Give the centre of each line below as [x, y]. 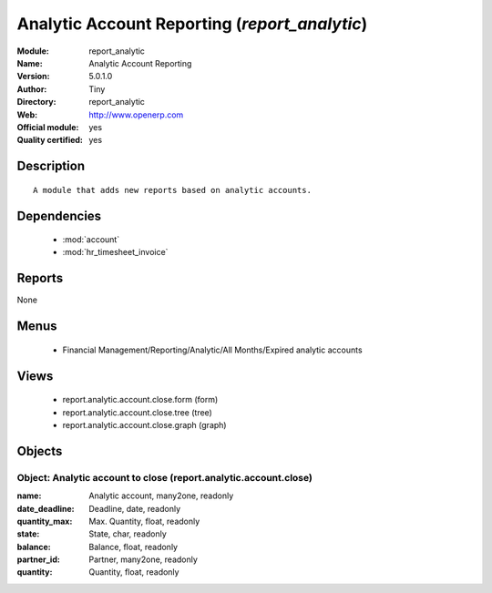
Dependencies [59, 215]
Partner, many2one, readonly [143, 559]
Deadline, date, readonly [135, 508]
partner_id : [39, 559]
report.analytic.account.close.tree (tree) [138, 412]
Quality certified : [50, 140]
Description [51, 166]
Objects [40, 451]
